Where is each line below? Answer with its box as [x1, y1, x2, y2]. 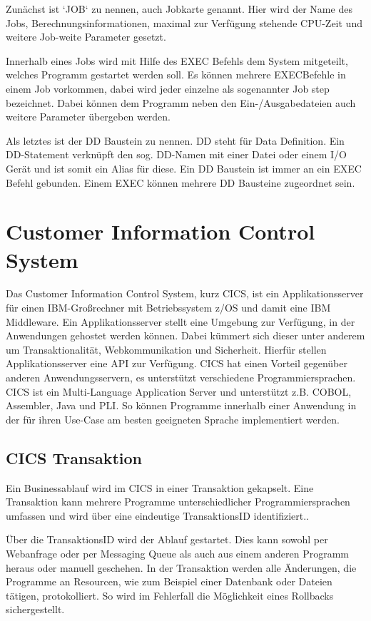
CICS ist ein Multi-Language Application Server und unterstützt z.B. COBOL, [6, 384, 352, 399]
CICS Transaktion [6, 446, 143, 468]
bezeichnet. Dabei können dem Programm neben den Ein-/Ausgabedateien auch [6, 95, 356, 110]
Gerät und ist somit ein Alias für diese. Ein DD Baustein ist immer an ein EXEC [6, 160, 362, 175]
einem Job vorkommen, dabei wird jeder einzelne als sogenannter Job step [6, 81, 330, 96]
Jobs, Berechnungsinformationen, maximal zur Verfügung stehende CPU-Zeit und [6, 15, 362, 30]
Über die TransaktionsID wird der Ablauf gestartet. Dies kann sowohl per [6, 532, 328, 547]
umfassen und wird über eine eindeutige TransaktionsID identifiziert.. [6, 508, 309, 523]
